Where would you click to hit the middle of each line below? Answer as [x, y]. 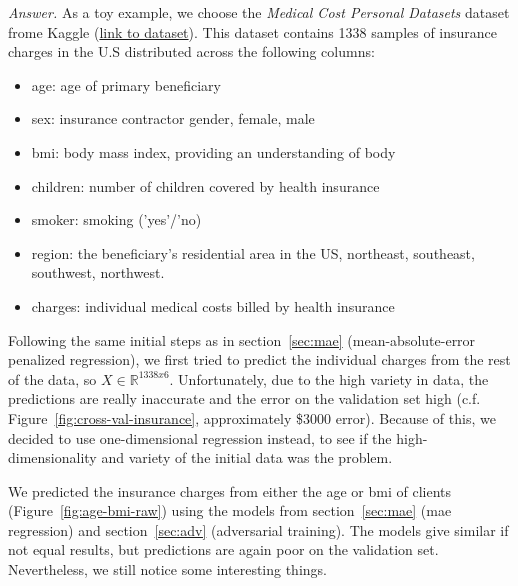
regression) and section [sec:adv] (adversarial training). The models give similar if [258, 529]
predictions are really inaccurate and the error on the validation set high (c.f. [244, 398]
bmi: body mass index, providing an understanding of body [213, 151]
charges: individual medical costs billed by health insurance [213, 305]
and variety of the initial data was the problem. [247, 457]
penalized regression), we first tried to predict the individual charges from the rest [259, 359]
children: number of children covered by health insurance [205, 185]
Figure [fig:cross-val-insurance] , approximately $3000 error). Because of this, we [252, 417]
